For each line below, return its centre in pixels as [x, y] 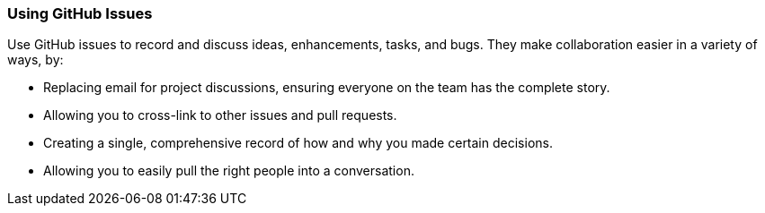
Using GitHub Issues [80, 13]
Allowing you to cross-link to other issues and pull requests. [220, 115]
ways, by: [36, 60]
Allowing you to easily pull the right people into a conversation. [229, 171]
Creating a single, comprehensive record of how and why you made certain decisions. [298, 143]
